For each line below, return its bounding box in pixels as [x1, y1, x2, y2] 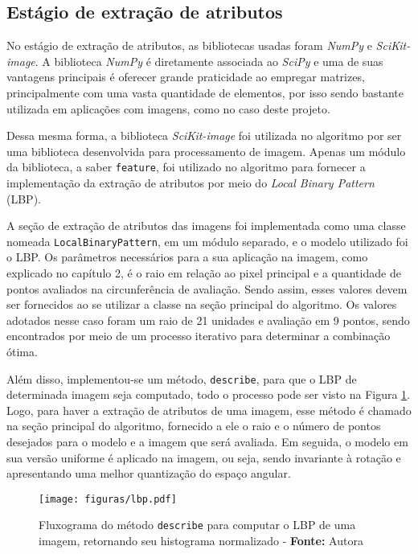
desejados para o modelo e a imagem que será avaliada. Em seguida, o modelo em [6, 433, 408, 450]
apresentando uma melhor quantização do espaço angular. [6, 465, 291, 482]
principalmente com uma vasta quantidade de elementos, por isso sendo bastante [6, 84, 404, 101]
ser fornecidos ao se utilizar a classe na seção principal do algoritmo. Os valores [6, 296, 397, 313]
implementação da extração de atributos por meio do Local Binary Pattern [6, 174, 375, 191]
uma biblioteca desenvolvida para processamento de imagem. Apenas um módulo [6, 142, 406, 159]
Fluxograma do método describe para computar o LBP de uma [39, 516, 356, 533]
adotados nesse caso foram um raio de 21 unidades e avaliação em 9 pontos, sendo [6, 311, 410, 328]
